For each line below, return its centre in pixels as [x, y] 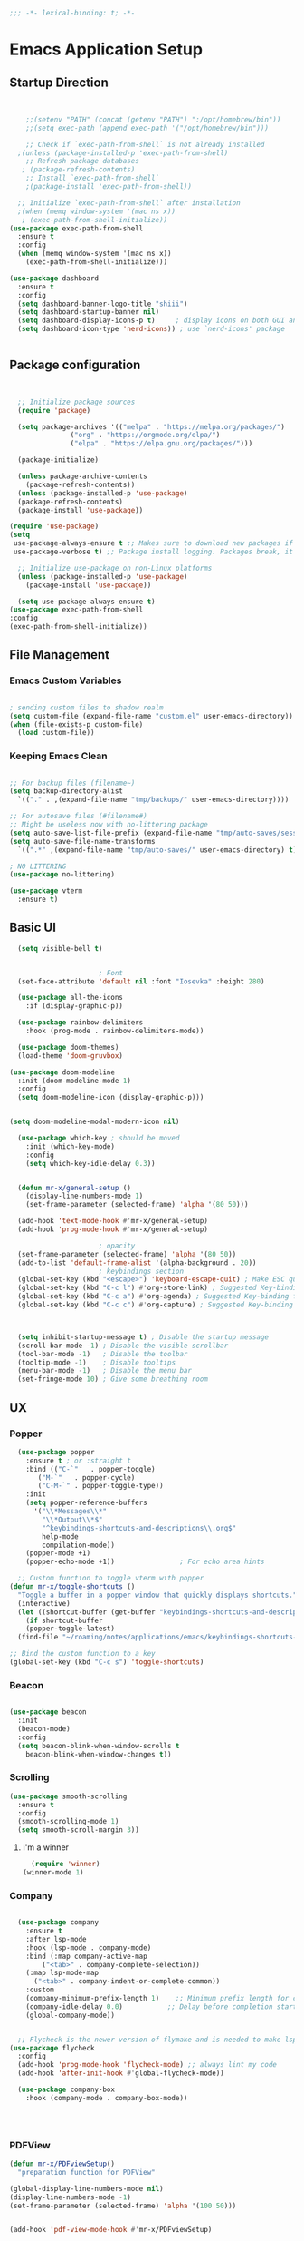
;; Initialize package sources [76, 402]
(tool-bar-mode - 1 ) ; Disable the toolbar [103, 1354]
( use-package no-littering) [62, 875]
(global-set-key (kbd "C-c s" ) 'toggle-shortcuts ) [107, 1662]
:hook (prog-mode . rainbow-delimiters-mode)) [115, 1031]
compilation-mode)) [79, 1545]
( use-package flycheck [52, 2048]
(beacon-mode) [44, 1728]
